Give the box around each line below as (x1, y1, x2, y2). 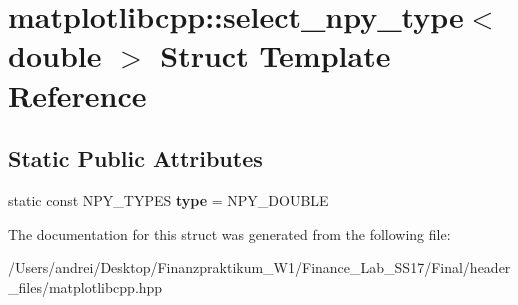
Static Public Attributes (8, 143, 263, 174)
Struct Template (160, 35, 391, 76)
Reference (8, 74, 147, 115)
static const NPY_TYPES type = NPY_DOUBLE (8, 189, 329, 210)
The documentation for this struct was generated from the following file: (8, 223, 451, 244)
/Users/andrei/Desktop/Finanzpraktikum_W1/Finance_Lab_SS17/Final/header (8, 257, 511, 278)
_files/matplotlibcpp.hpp (8, 276, 163, 297)
